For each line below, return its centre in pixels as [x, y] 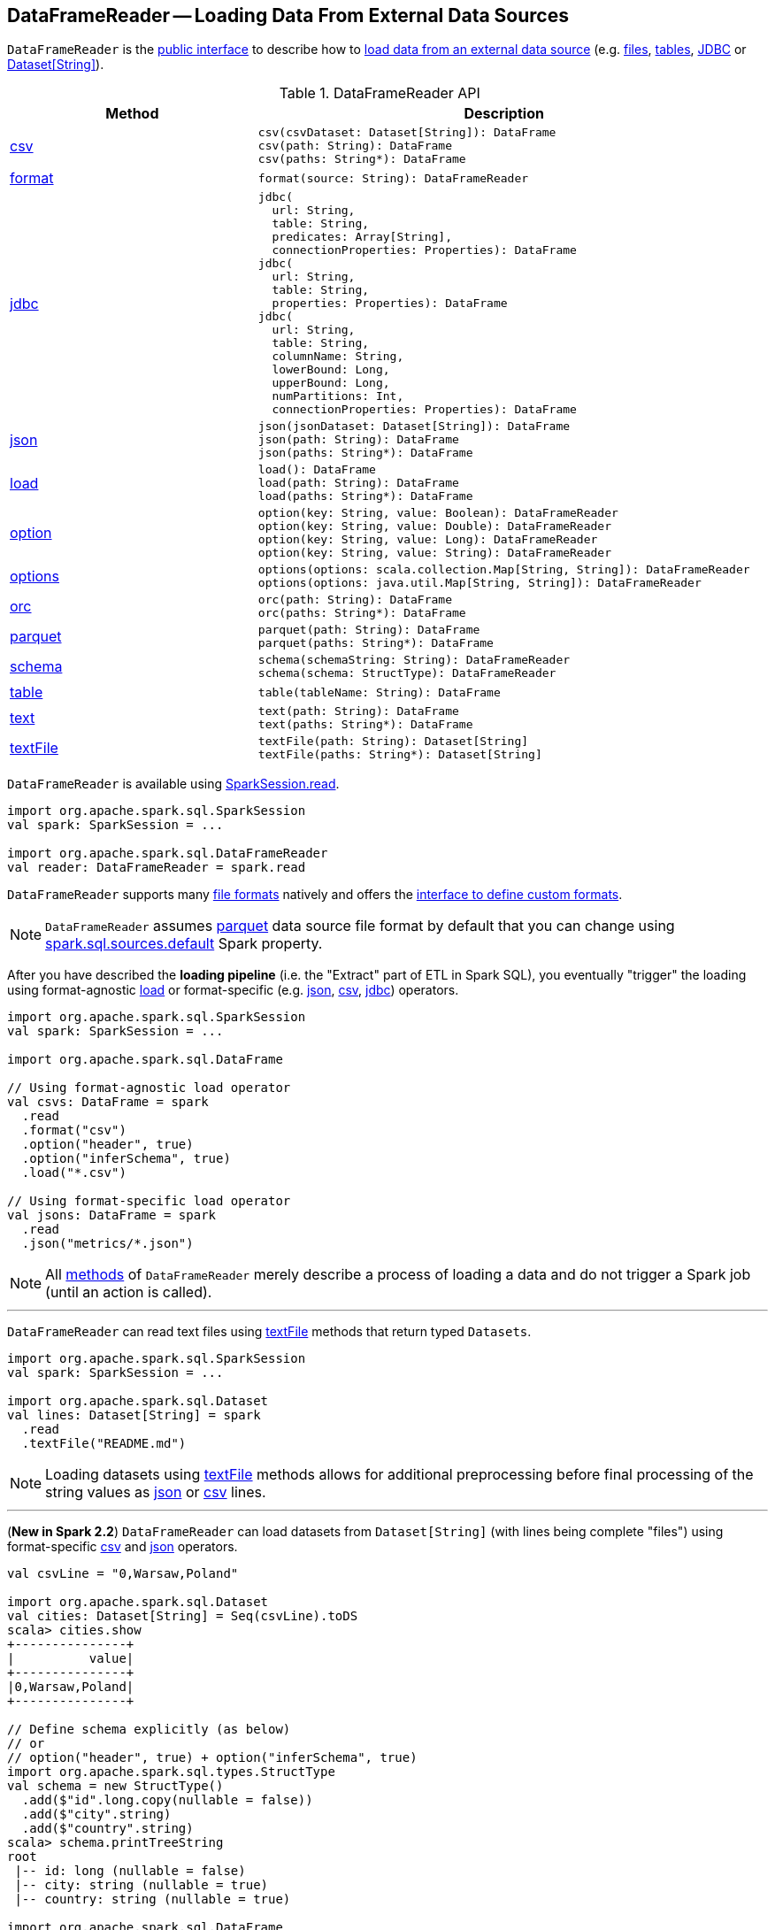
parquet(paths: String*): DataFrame [376, 643]
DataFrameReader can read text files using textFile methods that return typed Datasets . [269, 1332]
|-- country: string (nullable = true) [153, 1899]
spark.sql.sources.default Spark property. [184, 944]
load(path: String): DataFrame [358, 483]
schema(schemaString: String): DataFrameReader [414, 660]
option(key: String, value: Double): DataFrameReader [435, 527]
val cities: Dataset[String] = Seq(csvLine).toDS [183, 1616]
